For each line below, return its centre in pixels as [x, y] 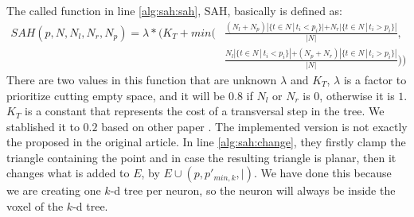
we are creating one [54, 190]
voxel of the [35, 206]
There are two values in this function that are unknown [142, 79]
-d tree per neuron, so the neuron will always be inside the [253, 190]
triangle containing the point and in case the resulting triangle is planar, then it [201, 157]
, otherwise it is [357, 95]
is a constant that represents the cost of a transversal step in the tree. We [205, 111]
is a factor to [375, 79]
